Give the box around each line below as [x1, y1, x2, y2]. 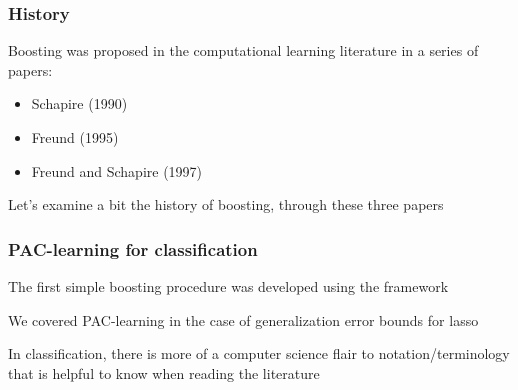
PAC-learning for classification [8, 236, 258, 261]
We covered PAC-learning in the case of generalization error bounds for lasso [8, 309, 479, 330]
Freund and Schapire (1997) [31, 160, 203, 181]
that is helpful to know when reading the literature [8, 362, 320, 383]
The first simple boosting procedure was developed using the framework [8, 276, 449, 296]
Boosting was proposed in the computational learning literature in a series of [8, 40, 479, 61]
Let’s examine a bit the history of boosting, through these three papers [8, 194, 444, 215]
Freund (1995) [31, 127, 119, 147]
